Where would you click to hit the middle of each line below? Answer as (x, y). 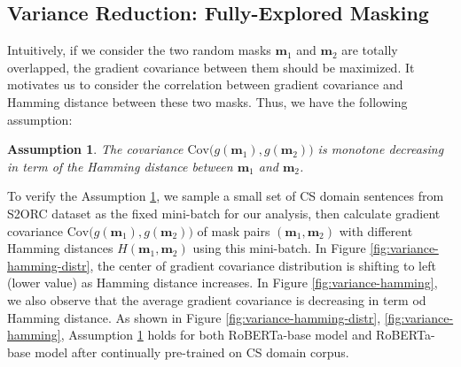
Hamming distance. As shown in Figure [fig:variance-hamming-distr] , (194, 317)
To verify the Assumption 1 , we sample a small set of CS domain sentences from (226, 196)
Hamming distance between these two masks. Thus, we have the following (207, 101)
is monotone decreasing (381, 149)
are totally (370, 50)
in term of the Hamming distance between (120, 166)
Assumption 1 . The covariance (95, 149)
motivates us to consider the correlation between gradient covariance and (205, 84)
